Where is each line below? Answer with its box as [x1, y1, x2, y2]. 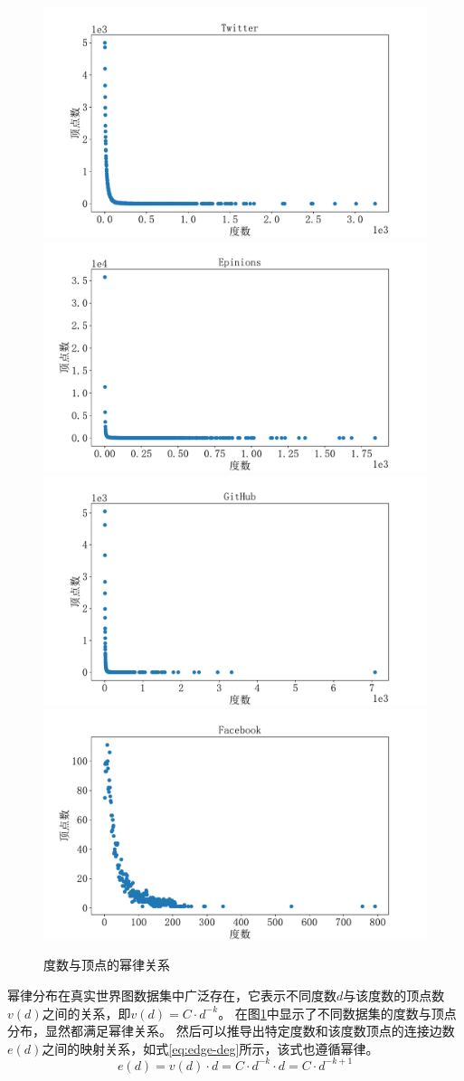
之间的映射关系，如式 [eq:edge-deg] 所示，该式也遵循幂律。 [42, 1038, 379, 1057]
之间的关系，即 [42, 1003, 131, 1022]
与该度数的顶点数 [343, 985, 445, 1004]
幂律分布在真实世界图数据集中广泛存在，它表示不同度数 [7, 985, 336, 1004]
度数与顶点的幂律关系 [43, 955, 170, 974]
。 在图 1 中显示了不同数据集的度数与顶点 [218, 1003, 457, 1022]
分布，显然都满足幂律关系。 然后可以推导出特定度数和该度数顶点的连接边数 [7, 1021, 455, 1040]
